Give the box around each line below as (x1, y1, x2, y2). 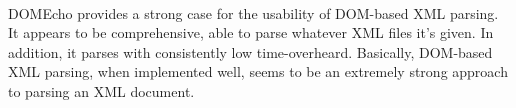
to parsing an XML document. (8, 80, 195, 101)
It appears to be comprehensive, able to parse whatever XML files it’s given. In (8, 22, 494, 43)
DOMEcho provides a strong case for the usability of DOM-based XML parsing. (8, 2, 499, 23)
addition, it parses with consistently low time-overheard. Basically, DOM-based (8, 41, 493, 62)
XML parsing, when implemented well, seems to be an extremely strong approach (8, 61, 508, 82)
